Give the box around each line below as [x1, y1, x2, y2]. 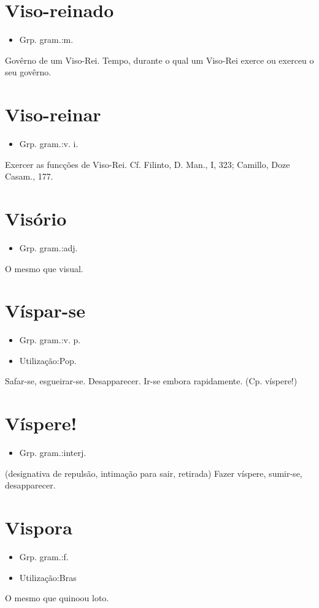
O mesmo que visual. [5, 262, 83, 275]
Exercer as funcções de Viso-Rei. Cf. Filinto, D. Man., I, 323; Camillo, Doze [5, 158, 290, 170]
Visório [5, 206, 67, 230]
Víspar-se [5, 298, 85, 323]
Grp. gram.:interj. [19, 446, 86, 459]
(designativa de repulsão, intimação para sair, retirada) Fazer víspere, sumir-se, [5, 466, 302, 479]
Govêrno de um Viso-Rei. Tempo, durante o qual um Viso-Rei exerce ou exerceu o [5, 53, 314, 66]
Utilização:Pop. [19, 354, 77, 367]
